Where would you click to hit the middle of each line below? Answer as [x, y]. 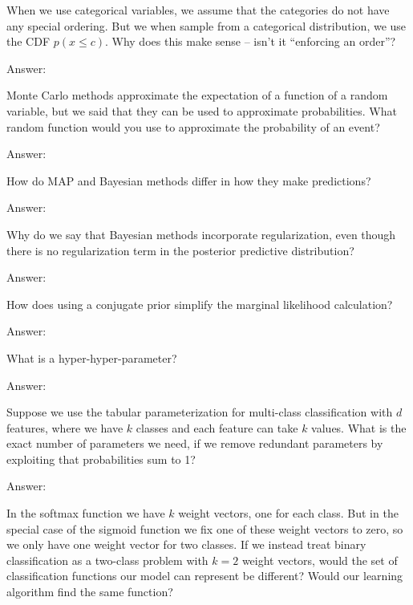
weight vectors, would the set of [320, 560]
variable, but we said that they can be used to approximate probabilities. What [202, 110]
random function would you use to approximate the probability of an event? [193, 126]
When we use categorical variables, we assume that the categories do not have [198, 10]
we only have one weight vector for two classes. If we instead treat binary [186, 544]
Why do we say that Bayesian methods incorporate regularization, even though [201, 234]
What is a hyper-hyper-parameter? [92, 357]
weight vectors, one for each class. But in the [288, 513]
